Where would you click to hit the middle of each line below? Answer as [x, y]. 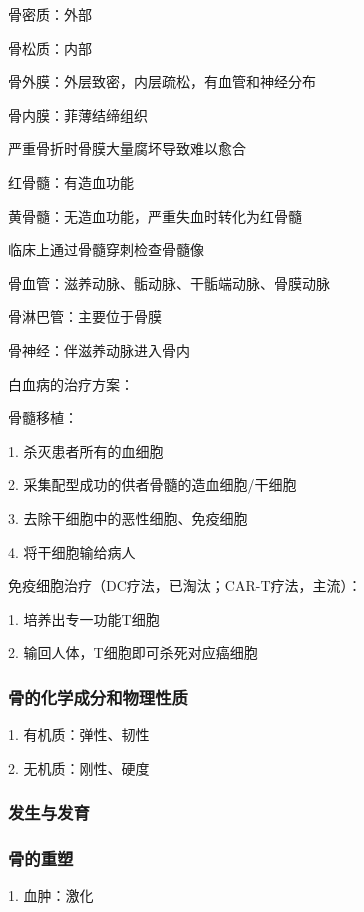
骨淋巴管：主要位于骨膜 [85, 316]
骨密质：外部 [50, 14]
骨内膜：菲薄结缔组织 [78, 114]
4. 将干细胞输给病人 [72, 551]
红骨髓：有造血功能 [71, 181]
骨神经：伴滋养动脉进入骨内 [99, 349]
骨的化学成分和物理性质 [98, 696]
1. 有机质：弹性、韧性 [79, 734]
